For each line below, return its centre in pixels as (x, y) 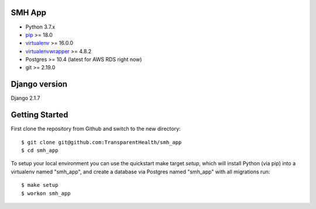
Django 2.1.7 (25, 98)
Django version (39, 84)
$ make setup (40, 185)
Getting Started (39, 115)
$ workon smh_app (46, 193)
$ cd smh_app (40, 151)
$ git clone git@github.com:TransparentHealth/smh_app (102, 142)
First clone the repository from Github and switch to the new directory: (96, 129)
